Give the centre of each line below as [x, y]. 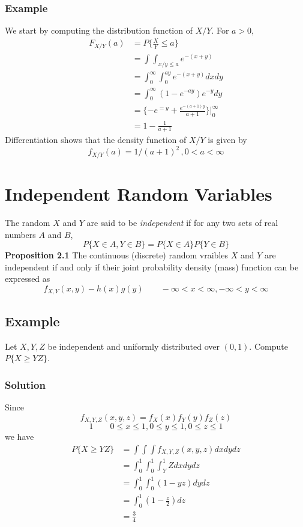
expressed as [28, 279]
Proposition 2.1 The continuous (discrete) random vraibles [117, 255]
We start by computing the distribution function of [99, 30]
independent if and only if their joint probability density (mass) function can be [152, 267]
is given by [227, 140]
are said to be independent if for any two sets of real [182, 223]
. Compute [268, 346]
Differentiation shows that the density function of [96, 140]
